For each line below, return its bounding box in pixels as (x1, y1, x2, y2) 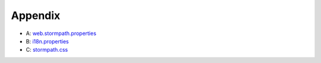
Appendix (11, 9, 61, 22)
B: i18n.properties (26, 37, 69, 45)
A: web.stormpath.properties (26, 30, 96, 37)
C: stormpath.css (26, 46, 68, 53)
